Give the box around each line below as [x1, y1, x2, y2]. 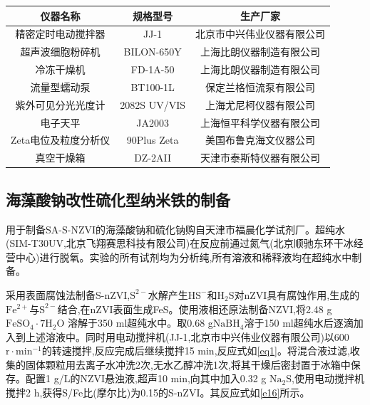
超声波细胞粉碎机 [20, 44, 101, 59]
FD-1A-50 [130, 62, 175, 77]
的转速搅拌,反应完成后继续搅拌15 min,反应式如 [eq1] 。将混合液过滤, [41, 343, 350, 358]
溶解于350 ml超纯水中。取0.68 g [68, 315, 213, 330]
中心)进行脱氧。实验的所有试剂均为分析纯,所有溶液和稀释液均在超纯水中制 [15, 249, 362, 264]
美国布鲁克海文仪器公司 [205, 132, 316, 147]
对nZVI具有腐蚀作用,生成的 [234, 287, 360, 302]
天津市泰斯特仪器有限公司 [200, 150, 321, 165]
